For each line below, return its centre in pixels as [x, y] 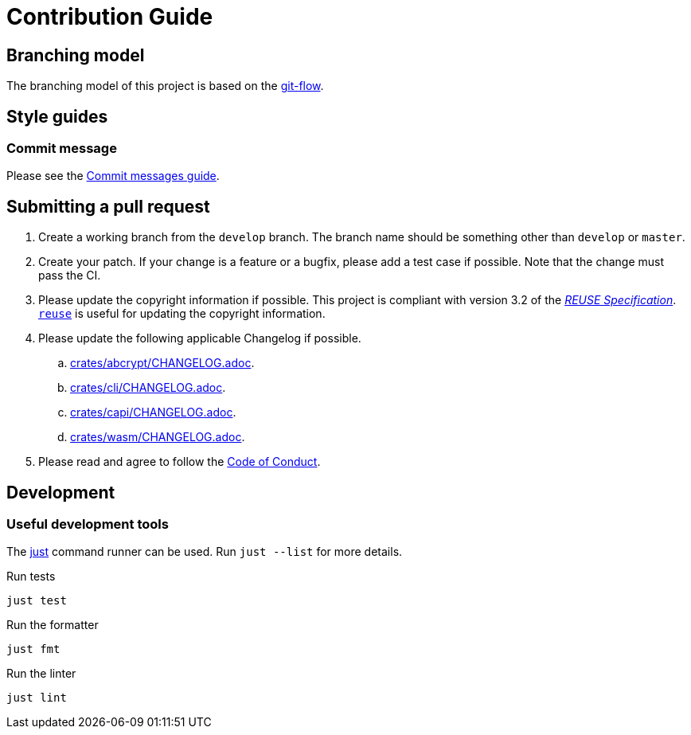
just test [37, 601]
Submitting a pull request [108, 206]
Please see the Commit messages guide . [113, 176]
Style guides [57, 116]
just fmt [33, 649]
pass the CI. [70, 276]
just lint [37, 698]
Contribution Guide [110, 17]
